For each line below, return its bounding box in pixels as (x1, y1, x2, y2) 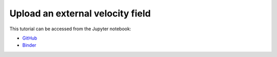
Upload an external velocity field (9, 8, 151, 19)
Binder (22, 42, 36, 48)
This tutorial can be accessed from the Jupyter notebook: (9, 26, 131, 32)
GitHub (22, 35, 37, 41)
